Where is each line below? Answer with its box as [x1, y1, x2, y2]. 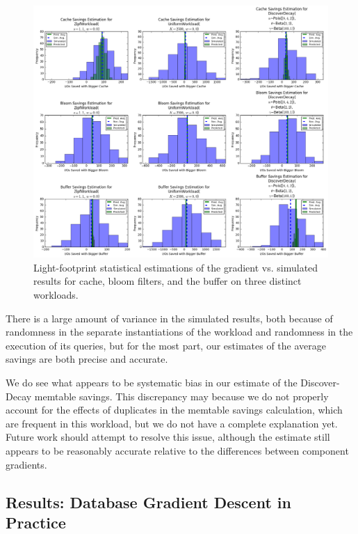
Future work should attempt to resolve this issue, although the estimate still [6, 430, 330, 444]
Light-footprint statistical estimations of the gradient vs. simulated [33, 260, 318, 274]
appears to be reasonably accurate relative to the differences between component [6, 443, 349, 458]
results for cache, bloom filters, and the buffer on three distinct [33, 274, 302, 288]
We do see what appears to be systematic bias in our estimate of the [6, 375, 298, 390]
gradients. [6, 457, 47, 471]
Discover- [300, 375, 340, 390]
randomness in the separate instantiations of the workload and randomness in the [6, 324, 353, 339]
